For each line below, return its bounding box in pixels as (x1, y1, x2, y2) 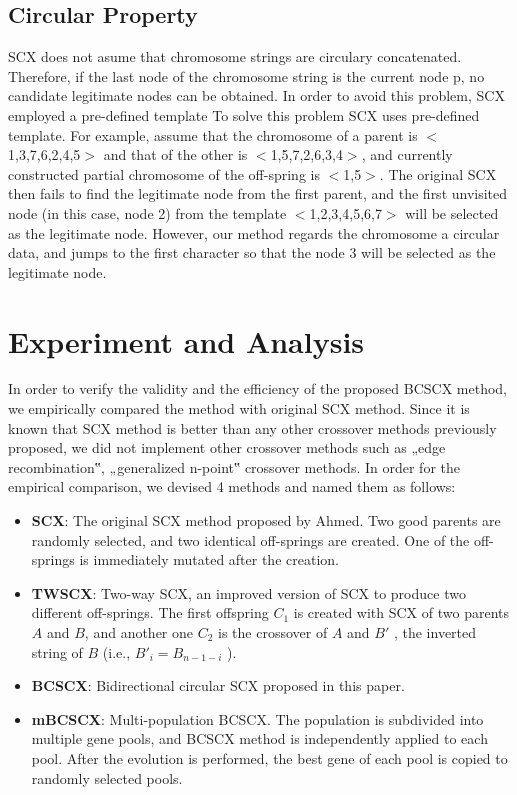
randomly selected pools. (31, 767, 183, 788)
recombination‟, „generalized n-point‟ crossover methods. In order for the (8, 456, 460, 477)
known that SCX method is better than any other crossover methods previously (8, 417, 497, 438)
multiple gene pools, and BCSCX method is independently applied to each (31, 728, 488, 749)
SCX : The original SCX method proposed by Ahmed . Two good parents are (31, 510, 501, 531)
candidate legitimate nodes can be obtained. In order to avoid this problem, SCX (8, 85, 505, 106)
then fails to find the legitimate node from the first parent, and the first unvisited (8, 183, 508, 204)
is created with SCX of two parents (293, 602, 510, 623)
